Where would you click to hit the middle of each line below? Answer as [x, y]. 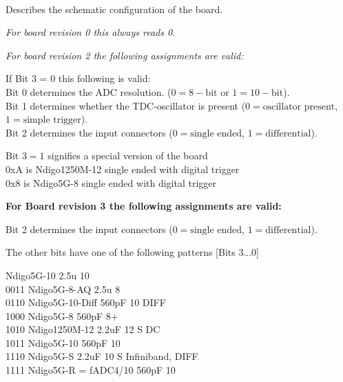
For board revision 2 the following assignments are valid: [125, 55]
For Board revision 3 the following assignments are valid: [144, 206]
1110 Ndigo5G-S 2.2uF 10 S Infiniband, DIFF [102, 356]
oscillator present [299, 107]
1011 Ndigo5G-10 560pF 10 [63, 342]
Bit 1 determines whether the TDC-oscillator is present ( [126, 105]
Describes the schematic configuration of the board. [114, 9]
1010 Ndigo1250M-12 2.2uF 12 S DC [83, 329]
